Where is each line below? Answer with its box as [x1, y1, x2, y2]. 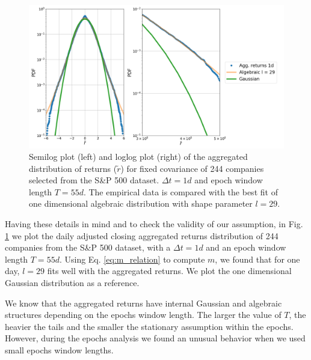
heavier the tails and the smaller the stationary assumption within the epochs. [5, 320, 294, 332]
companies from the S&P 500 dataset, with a [5, 241, 171, 254]
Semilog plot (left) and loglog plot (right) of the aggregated [29, 150, 248, 163]
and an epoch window [206, 241, 286, 254]
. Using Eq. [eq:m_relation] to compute [59, 252, 205, 265]
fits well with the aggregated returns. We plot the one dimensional [47, 264, 292, 277]
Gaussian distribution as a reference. [5, 276, 140, 289]
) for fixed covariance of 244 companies [120, 162, 264, 174]
